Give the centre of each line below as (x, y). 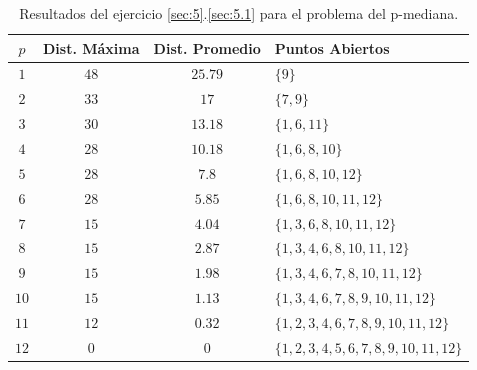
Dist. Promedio (207, 47)
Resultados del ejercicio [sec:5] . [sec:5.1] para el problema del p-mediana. (239, 13)
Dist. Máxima (91, 47)
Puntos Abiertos (332, 47)
